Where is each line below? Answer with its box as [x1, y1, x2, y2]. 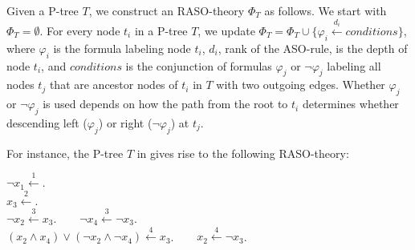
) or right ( [98, 115, 153, 131]
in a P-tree [134, 22, 188, 39]
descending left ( [6, 115, 87, 131]
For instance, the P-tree [6, 144, 124, 161]
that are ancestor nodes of [49, 76, 178, 93]
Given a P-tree [6, 2, 79, 18]
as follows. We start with [264, 2, 387, 18]
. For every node [39, 22, 120, 39]
